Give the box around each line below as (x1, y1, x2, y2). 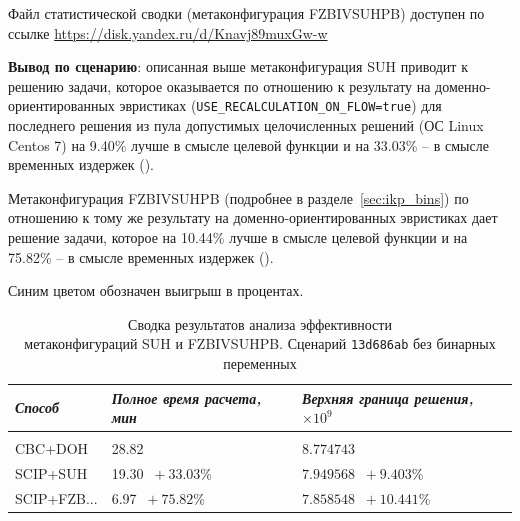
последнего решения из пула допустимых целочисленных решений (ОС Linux (8, 115, 484, 136)
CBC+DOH (15, 438, 89, 459)
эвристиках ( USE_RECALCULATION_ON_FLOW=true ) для (119, 95, 442, 116)
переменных (223, 353, 297, 374)
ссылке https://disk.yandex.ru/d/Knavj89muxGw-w (8, 22, 328, 43)
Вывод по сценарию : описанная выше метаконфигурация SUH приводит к (8, 56, 468, 77)
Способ (15, 397, 59, 418)
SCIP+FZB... (15, 488, 98, 508)
